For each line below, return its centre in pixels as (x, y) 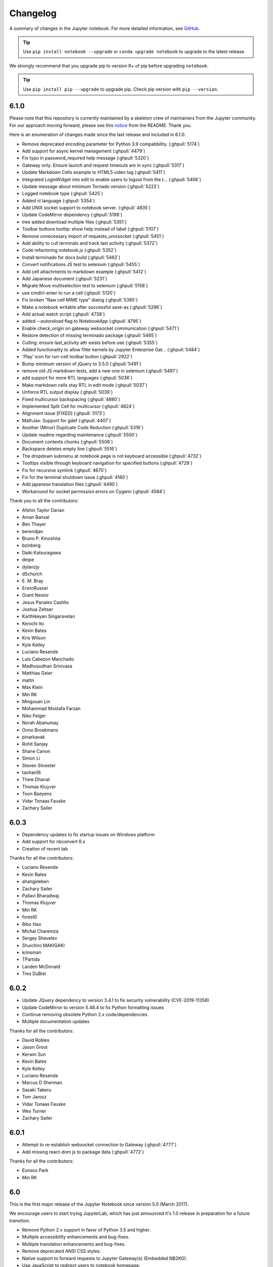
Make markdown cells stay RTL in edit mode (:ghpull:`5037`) (85, 385)
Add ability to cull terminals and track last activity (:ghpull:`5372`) (90, 243)
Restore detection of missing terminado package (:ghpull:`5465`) (89, 336)
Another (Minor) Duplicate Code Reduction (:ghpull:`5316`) (83, 428)
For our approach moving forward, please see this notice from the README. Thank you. (101, 125)
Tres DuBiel (34, 974)
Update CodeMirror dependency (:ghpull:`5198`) (72, 215)
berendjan (33, 531)
